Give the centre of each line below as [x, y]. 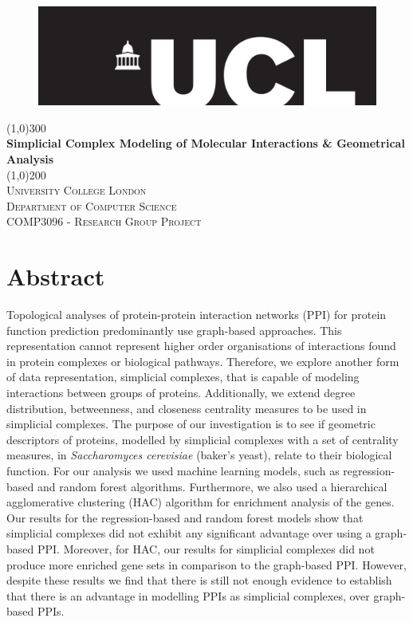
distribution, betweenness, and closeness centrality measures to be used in [187, 408]
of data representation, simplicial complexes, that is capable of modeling [183, 377]
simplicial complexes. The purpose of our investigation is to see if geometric [191, 424]
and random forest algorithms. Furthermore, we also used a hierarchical [212, 486]
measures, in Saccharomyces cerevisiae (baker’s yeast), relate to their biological [199, 455]
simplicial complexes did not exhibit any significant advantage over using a [189, 533]
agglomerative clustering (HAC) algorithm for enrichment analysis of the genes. [201, 502]
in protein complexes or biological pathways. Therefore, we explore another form [203, 361]
